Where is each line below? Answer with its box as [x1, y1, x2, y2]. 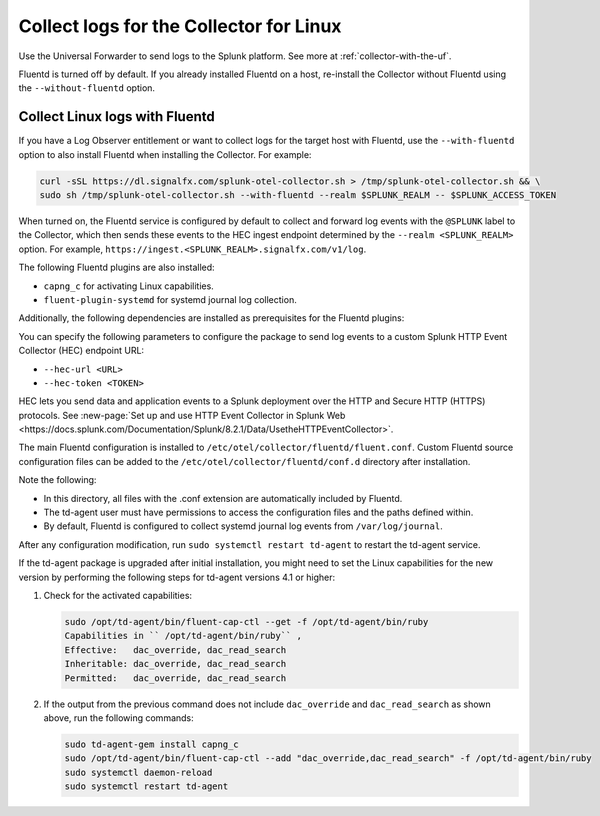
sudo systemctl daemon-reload [64, 766, 213, 778]
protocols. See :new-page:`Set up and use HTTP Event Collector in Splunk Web [18, 409, 346, 421]
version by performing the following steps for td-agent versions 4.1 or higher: [18, 571, 336, 583]
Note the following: [18, 474, 97, 486]
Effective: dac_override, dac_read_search [64, 644, 287, 655]
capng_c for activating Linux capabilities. [43, 280, 214, 292]
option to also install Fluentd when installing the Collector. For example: [18, 148, 312, 160]
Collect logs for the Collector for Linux [18, 15, 342, 37]
